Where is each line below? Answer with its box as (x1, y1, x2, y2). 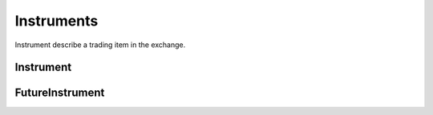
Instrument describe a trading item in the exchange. (14, 40, 186, 50)
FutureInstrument (14, 86, 105, 100)
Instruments (14, 12, 99, 30)
